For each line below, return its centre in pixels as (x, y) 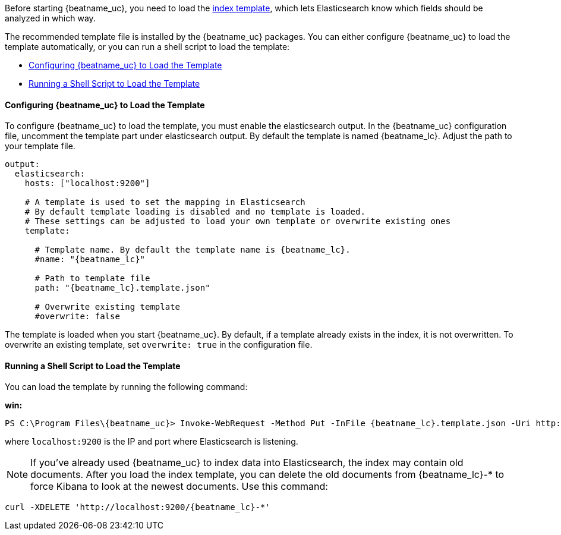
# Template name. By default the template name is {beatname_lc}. (193, 250)
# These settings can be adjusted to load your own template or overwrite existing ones (238, 221)
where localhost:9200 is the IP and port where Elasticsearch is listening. (152, 442)
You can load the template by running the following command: (126, 387)
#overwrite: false (77, 317)
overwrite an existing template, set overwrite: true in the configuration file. (159, 345)
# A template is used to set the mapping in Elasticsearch (165, 202)
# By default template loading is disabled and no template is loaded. (195, 212)
